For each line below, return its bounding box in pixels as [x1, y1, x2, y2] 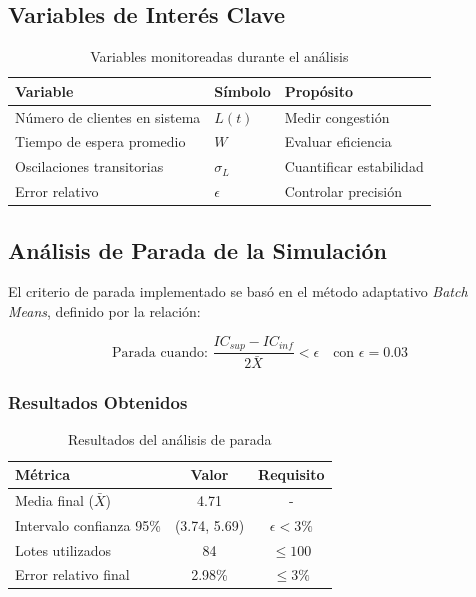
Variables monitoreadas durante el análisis [90, 46, 349, 67]
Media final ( [15, 489, 94, 510]
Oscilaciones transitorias [15, 156, 164, 177]
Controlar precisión [284, 181, 402, 202]
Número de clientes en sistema [15, 106, 201, 127]
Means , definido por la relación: [8, 301, 201, 322]
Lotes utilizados [15, 539, 112, 560]
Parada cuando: [111, 345, 208, 360]
